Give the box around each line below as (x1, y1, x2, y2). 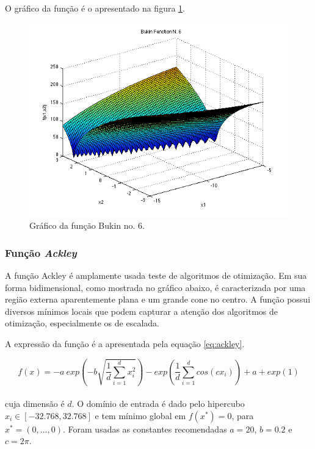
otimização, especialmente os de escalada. (5, 317, 159, 329)
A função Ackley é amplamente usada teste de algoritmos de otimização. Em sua (5, 269, 307, 281)
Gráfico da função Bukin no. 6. (29, 219, 145, 232)
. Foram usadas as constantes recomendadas (63, 422, 227, 435)
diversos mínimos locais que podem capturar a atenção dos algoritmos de (5, 304, 278, 317)
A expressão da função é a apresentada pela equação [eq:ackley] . (5, 337, 245, 350)
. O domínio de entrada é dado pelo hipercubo (71, 397, 245, 410)
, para (231, 409, 254, 422)
